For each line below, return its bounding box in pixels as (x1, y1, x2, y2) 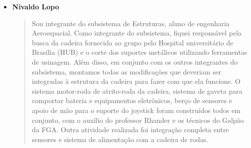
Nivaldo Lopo (12, 1, 59, 11)
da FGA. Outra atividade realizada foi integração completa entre (32, 124, 229, 135)
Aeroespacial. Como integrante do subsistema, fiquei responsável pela (32, 28, 242, 38)
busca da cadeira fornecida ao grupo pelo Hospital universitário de (32, 37, 234, 47)
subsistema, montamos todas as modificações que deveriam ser (32, 66, 221, 76)
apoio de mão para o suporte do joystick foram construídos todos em (32, 105, 241, 115)
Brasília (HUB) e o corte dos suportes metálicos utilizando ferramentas (32, 47, 248, 57)
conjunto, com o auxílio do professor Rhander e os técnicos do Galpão (32, 114, 244, 125)
